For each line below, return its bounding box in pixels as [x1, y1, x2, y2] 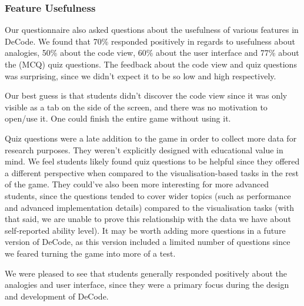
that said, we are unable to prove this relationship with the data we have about [5, 213, 291, 225]
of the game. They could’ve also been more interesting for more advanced [5, 178, 269, 190]
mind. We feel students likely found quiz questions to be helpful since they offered [5, 155, 300, 167]
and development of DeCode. [5, 290, 109, 302]
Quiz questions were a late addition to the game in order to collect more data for [5, 132, 297, 144]
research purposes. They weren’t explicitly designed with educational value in [5, 143, 283, 156]
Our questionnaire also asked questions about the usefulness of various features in [5, 23, 299, 36]
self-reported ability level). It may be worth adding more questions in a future [5, 224, 286, 236]
